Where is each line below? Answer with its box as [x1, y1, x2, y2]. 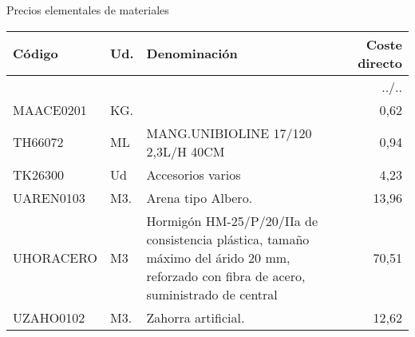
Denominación [146, 44, 238, 63]
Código [13, 44, 58, 63]
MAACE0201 [13, 100, 87, 119]
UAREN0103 [13, 188, 85, 207]
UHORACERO [13, 248, 98, 267]
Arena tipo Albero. [146, 188, 253, 207]
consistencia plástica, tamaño [146, 229, 310, 248]
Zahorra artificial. [146, 307, 245, 327]
